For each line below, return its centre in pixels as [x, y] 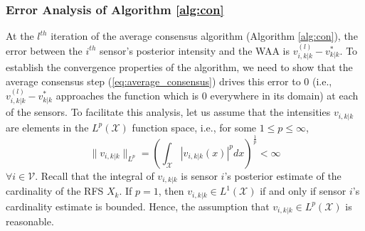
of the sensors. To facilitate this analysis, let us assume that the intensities [168, 112]
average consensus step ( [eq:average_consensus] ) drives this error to [153, 81]
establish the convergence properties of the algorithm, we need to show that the [179, 67]
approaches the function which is [127, 96]
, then [171, 191]
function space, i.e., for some [194, 127]
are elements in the [47, 127]
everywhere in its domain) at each [284, 96]
